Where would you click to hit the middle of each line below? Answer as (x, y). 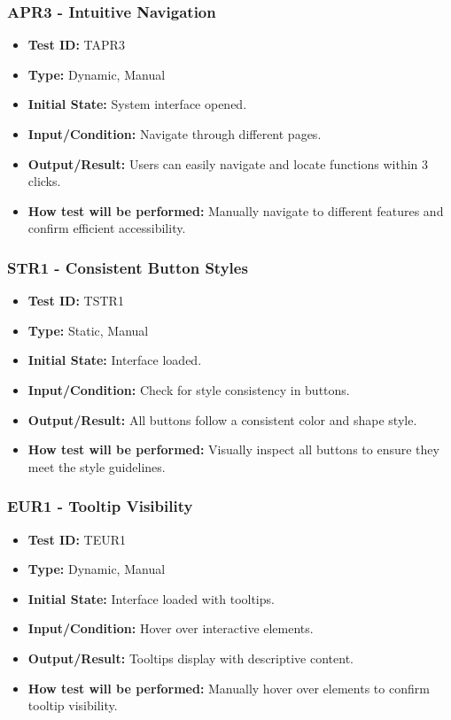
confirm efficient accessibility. (107, 228)
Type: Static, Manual (88, 330)
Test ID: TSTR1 (76, 301)
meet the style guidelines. (97, 466)
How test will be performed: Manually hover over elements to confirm (229, 688)
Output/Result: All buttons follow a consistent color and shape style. (222, 419)
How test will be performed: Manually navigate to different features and (236, 210)
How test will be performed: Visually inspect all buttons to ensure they (233, 449)
